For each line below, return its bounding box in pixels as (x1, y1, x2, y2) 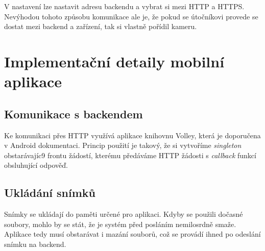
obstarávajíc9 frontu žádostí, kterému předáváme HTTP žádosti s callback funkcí (4, 149, 256, 160)
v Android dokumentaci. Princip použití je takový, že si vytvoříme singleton (4, 140, 242, 150)
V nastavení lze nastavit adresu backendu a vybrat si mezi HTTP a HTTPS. (4, 1, 245, 11)
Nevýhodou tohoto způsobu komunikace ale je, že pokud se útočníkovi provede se (4, 11, 258, 21)
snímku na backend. (4, 238, 66, 249)
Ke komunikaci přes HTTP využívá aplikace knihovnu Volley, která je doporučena (4, 130, 261, 140)
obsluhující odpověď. (4, 160, 68, 170)
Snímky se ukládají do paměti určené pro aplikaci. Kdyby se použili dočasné (4, 209, 243, 219)
